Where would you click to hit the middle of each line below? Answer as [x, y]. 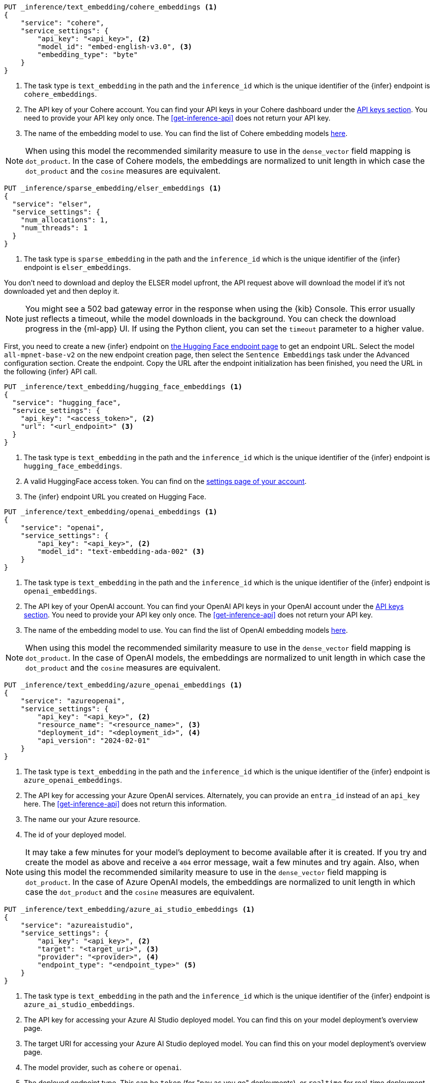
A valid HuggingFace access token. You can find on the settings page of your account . [165, 481]
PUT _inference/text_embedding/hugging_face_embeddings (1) [123, 387]
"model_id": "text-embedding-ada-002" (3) [121, 551]
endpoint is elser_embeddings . [77, 267]
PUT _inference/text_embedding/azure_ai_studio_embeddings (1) [129, 909]
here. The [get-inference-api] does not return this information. [125, 804]
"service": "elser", [52, 204]
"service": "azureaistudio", [77, 925]
